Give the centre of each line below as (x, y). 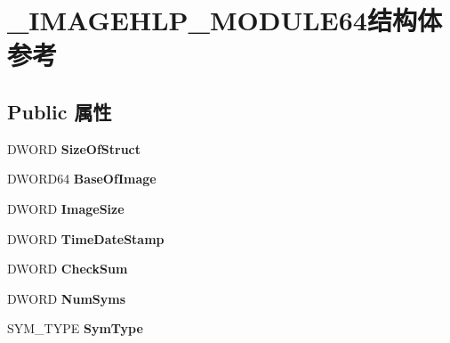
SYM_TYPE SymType (75, 328)
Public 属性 (60, 111)
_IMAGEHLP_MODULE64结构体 (225, 20)
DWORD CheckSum (68, 269)
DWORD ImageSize (66, 208)
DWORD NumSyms (67, 298)
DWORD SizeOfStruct (74, 148)
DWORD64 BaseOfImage (82, 179)
